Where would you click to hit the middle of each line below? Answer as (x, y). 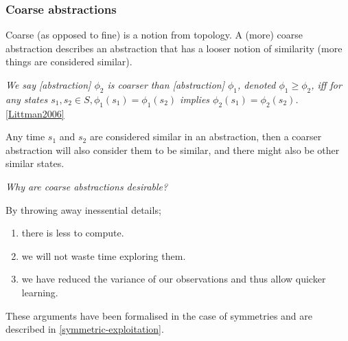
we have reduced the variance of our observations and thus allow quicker (174, 279)
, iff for (326, 85)
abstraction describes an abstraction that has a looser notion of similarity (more (174, 48)
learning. (40, 292)
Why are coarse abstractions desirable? (87, 186)
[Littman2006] (35, 113)
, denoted (257, 85)
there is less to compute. (73, 233)
